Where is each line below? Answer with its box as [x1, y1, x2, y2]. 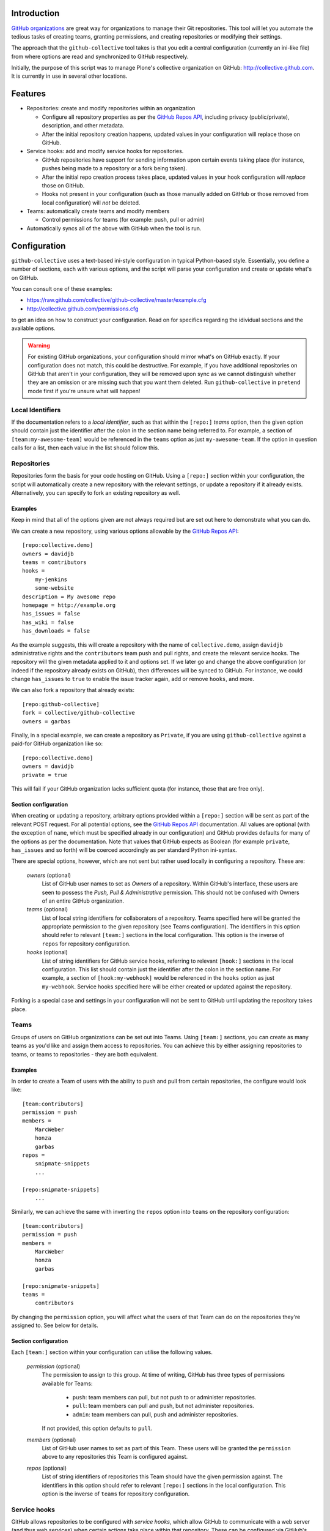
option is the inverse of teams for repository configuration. [42, 1490, 190, 1497]
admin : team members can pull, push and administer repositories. [72, 1410, 238, 1418]
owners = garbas [22, 718, 71, 725]
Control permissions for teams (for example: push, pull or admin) [42, 216, 205, 224]
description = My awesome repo [22, 593, 116, 600]
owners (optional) [26, 871, 71, 879]
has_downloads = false [22, 628, 90, 634]
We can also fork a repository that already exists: [11, 687, 134, 694]
